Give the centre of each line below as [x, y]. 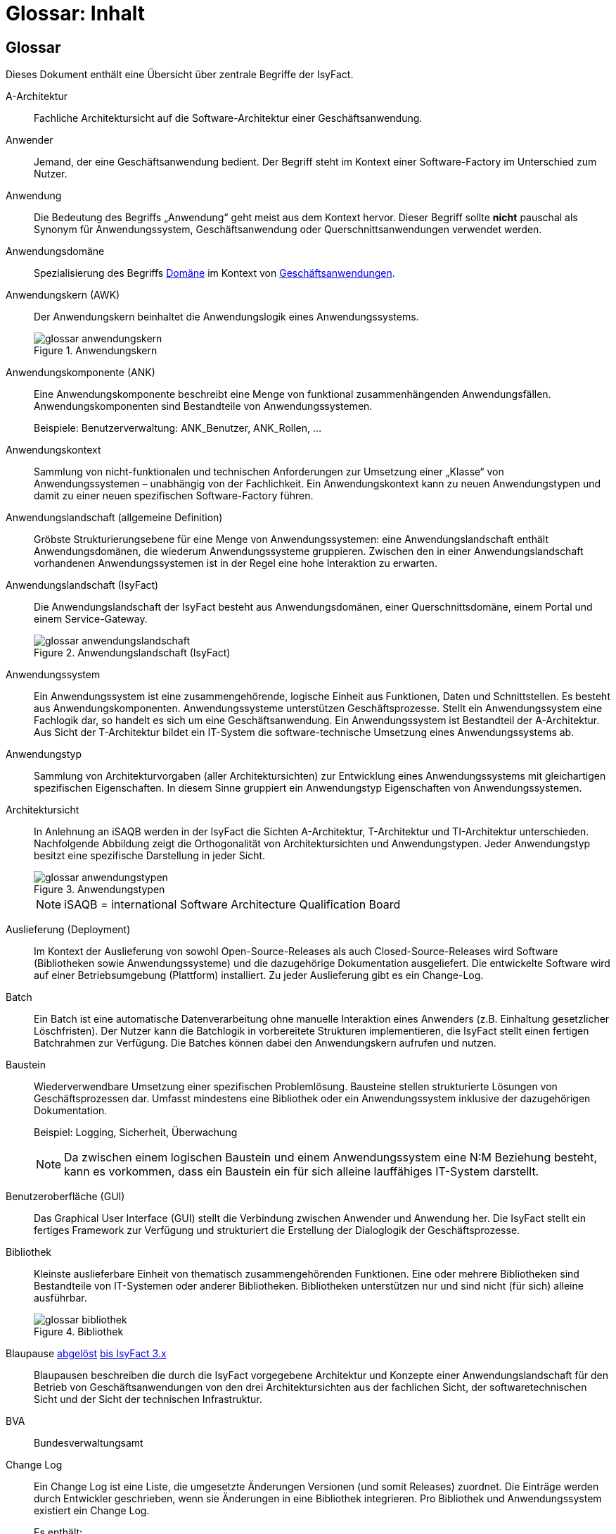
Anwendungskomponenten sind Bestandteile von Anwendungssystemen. [203, 406]
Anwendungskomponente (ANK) [81, 373]
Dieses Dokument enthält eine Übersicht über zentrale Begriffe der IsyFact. [180, 75]
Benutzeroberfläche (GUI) [65, 1197]
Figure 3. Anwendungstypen [100, 890]
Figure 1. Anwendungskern [96, 351]
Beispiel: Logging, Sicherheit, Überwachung [136, 1133]
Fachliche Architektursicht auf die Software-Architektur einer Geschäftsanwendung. [228, 118]
